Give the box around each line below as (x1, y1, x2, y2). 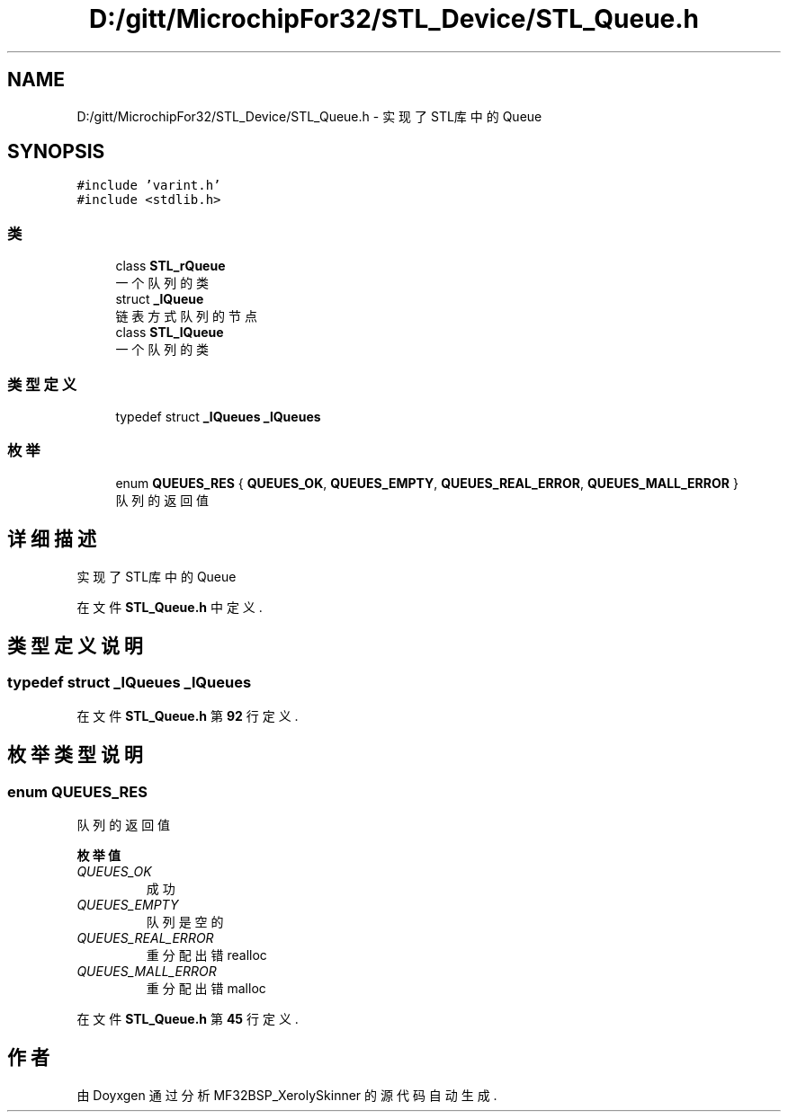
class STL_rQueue (115, 258, 226, 274)
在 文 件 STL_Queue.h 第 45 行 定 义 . (76, 1010, 299, 1026)
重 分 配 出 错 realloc (146, 946, 267, 963)
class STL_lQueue (115, 324, 224, 341)
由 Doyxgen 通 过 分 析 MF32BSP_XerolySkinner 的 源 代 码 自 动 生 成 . (76, 1087, 497, 1103)
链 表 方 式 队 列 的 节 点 (115, 308, 257, 324)
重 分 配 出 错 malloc (146, 980, 266, 996)
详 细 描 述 (7, 528, 96, 551)
